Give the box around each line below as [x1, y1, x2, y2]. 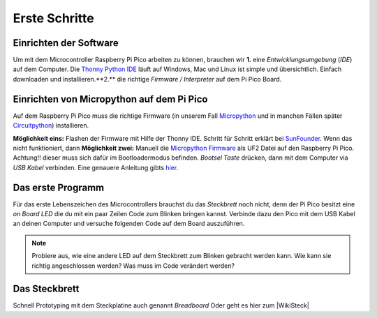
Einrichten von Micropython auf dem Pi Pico [13, 93, 208, 105]
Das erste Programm [13, 181, 105, 193]
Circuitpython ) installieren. [13, 121, 89, 130]
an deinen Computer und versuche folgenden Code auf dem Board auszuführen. [13, 220, 245, 228]
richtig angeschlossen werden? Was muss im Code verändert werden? [31, 262, 235, 270]
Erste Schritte [13, 10, 94, 26]
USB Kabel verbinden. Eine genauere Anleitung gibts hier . [13, 163, 179, 172]
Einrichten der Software [13, 37, 119, 49]
